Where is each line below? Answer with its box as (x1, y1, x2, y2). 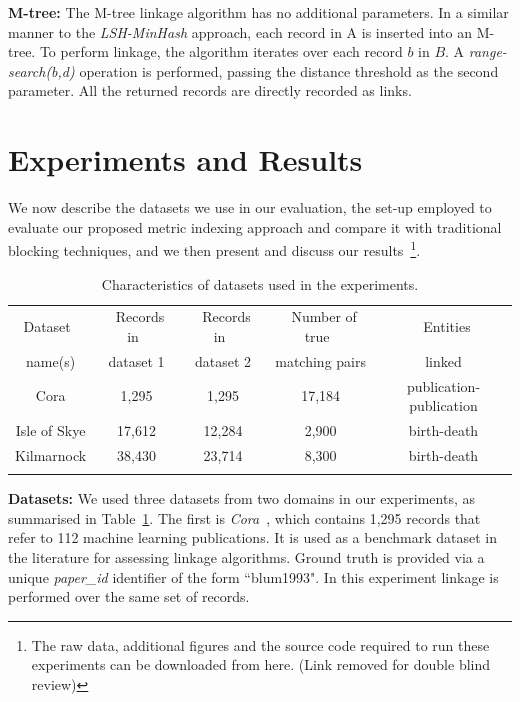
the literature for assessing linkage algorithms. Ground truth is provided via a (8, 547, 485, 568)
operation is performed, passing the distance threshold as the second (79, 60, 499, 81)
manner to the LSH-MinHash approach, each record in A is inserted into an (8, 21, 473, 42)
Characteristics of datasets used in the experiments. (101, 273, 419, 294)
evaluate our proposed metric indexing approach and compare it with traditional (8, 216, 502, 237)
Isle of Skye (15, 420, 86, 441)
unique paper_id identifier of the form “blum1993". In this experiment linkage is (8, 566, 499, 587)
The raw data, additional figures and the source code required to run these (31, 634, 490, 655)
